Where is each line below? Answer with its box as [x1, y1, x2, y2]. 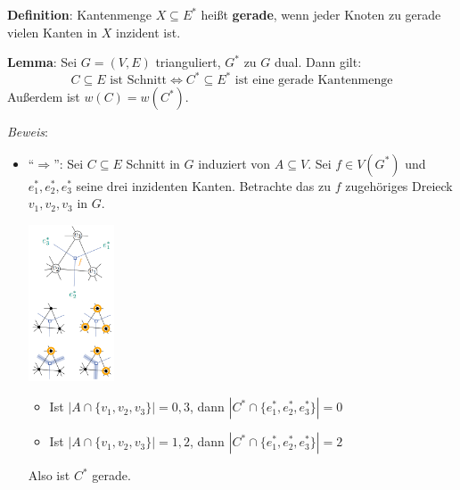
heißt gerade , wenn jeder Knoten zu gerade [201, 5, 441, 23]
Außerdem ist [7, 87, 80, 106]
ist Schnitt [110, 74, 168, 87]
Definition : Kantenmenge [7, 5, 152, 23]
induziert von [198, 154, 271, 172]
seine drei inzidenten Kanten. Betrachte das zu [76, 176, 332, 195]
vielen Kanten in [7, 22, 98, 41]
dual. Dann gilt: [274, 53, 362, 71]
